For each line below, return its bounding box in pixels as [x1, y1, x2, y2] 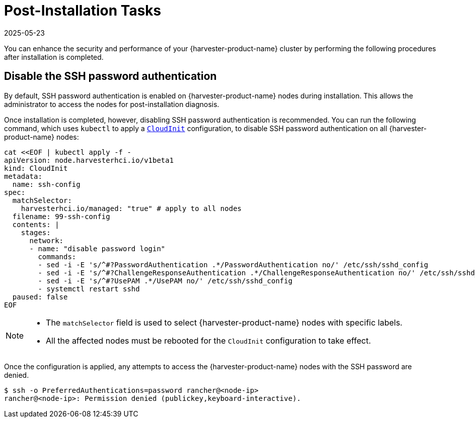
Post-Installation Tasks [4, 2, 162, 19]
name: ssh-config [12, 180, 81, 188]
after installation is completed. [4, 52, 104, 61]
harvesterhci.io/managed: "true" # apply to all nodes [21, 204, 242, 213]
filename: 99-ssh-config [12, 212, 110, 221]
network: [29, 236, 64, 245]
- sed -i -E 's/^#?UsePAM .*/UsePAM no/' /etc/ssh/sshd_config [38, 276, 293, 285]
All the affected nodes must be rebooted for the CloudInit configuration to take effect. [46, 335, 371, 346]
